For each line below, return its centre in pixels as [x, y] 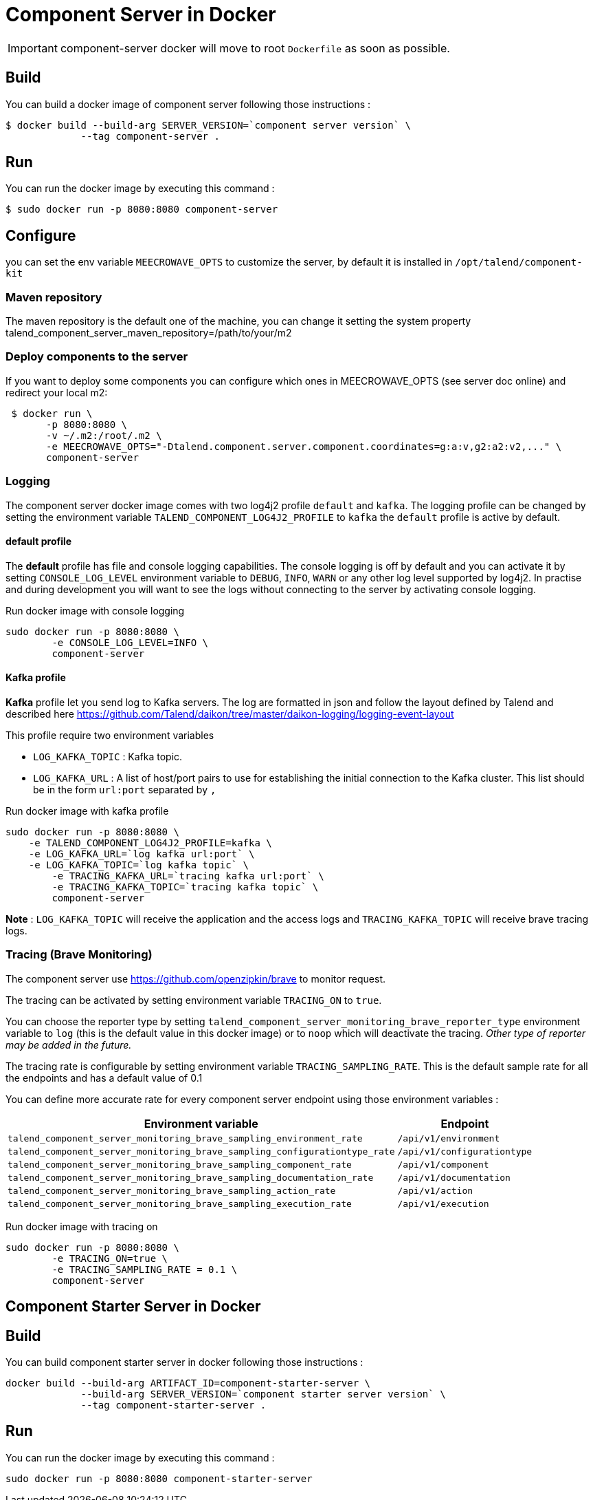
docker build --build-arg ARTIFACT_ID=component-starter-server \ [188, 1383]
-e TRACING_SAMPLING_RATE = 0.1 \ [145, 1269]
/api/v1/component [443, 1164]
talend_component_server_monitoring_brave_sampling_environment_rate [185, 1138]
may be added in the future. [69, 1044]
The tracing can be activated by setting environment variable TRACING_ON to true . [194, 1000]
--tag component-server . [150, 136]
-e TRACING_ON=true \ [110, 1258]
